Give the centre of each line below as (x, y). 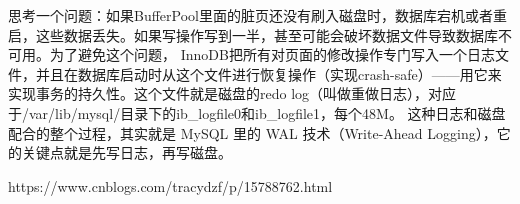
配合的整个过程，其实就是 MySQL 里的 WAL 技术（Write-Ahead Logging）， (252, 132)
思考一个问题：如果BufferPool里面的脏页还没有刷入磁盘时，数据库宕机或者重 (257, 15)
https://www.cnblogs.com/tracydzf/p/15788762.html (170, 185)
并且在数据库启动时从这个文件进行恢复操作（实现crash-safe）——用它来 (268, 73)
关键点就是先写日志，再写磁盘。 (126, 152)
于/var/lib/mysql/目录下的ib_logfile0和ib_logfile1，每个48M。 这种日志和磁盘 (257, 112)
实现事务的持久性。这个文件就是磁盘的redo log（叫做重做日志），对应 (232, 93)
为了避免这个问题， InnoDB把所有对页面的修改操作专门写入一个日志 (272, 54)
